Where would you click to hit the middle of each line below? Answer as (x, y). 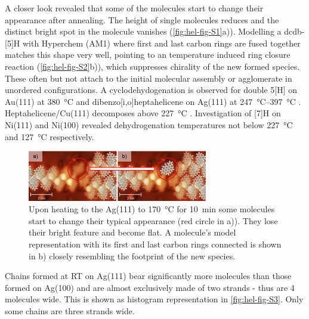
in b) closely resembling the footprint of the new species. (132, 255)
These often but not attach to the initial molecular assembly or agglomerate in (149, 78)
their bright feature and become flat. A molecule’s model (132, 232)
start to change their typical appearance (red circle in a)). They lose (153, 220)
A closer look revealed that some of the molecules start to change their (134, 8)
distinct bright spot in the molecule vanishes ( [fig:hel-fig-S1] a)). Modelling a (143, 31)
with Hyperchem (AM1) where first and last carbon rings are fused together (161, 43)
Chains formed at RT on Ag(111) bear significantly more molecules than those (148, 276)
